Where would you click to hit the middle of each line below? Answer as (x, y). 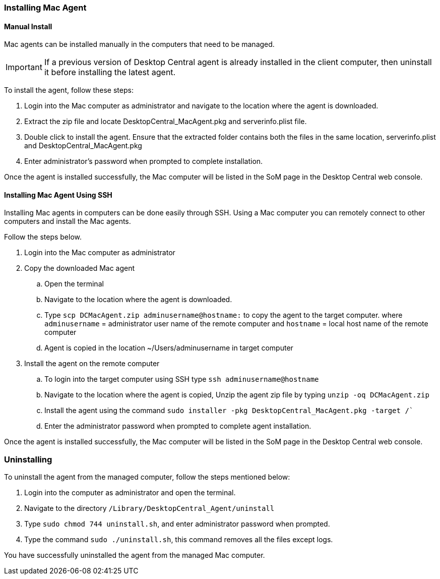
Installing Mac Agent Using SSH (58, 195)
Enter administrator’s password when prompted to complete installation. (144, 161)
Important (24, 67)
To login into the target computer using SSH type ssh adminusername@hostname (182, 379)
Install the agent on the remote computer (92, 364)
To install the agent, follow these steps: (69, 90)
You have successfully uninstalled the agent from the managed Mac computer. (135, 555)
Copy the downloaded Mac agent (80, 268)
